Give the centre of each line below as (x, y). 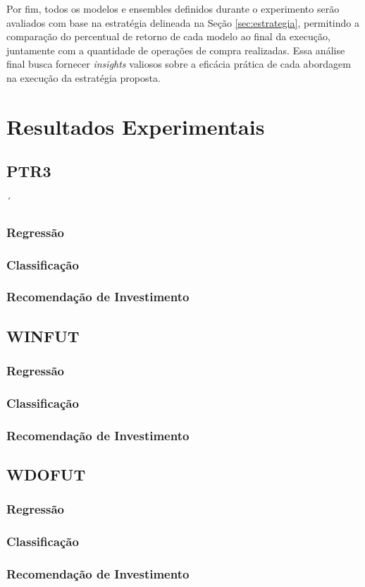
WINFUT (43, 335)
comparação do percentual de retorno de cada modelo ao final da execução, (168, 36)
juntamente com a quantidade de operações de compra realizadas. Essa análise (176, 50)
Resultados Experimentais (136, 126)
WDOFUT (46, 474)
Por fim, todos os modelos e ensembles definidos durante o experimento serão (173, 8)
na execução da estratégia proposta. (83, 77)
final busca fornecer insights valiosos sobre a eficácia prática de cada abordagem (179, 64)
